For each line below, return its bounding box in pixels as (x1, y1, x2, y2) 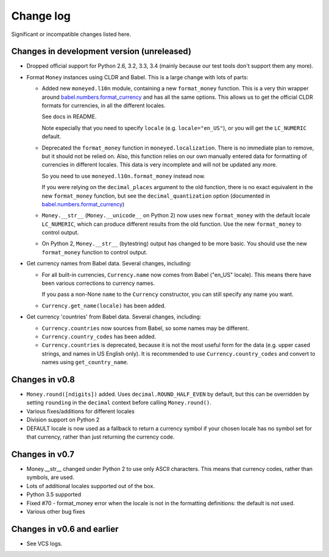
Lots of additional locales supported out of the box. (26, 482, 155, 489)
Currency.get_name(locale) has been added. (41, 302, 166, 309)
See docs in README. (41, 113, 97, 120)
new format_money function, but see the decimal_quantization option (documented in (41, 192, 271, 199)
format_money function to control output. (41, 248, 147, 256)
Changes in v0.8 (11, 374, 76, 384)
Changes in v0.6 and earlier (11, 523, 119, 534)
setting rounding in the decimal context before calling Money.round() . (26, 399, 211, 406)
